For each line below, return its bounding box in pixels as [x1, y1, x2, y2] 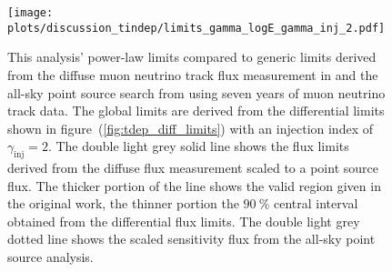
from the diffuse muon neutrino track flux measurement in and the [7, 65, 378, 84]
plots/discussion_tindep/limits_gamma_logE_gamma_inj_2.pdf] [7, 21, 386, 35]
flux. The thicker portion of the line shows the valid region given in [7, 176, 381, 195]
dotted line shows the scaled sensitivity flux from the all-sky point [7, 229, 376, 248]
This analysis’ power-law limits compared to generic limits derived [7, 47, 377, 66]
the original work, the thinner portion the [7, 194, 239, 213]
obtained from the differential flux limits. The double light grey [7, 211, 360, 230]
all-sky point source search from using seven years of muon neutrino [7, 83, 386, 102]
